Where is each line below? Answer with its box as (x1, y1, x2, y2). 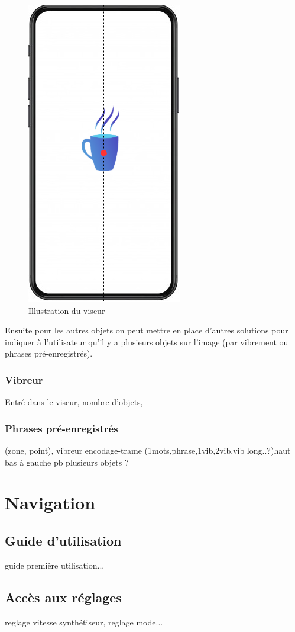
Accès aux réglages (5, 588, 122, 606)
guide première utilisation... (5, 559, 105, 571)
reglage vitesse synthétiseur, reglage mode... (5, 615, 163, 628)
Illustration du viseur (28, 304, 105, 316)
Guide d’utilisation (5, 531, 122, 549)
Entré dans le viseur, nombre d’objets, (5, 396, 143, 408)
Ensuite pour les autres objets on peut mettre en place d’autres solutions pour (5, 324, 288, 336)
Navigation (5, 490, 96, 515)
